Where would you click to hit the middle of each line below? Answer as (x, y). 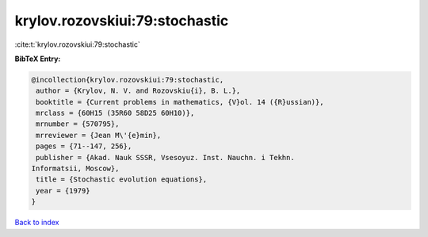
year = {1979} (63, 191)
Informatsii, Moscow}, (75, 169)
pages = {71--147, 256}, (84, 146)
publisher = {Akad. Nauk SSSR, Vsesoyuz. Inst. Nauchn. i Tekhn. (165, 157)
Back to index (37, 223)
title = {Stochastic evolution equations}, (122, 180)
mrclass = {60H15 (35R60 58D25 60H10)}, (115, 113)
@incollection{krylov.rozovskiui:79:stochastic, (128, 80)
